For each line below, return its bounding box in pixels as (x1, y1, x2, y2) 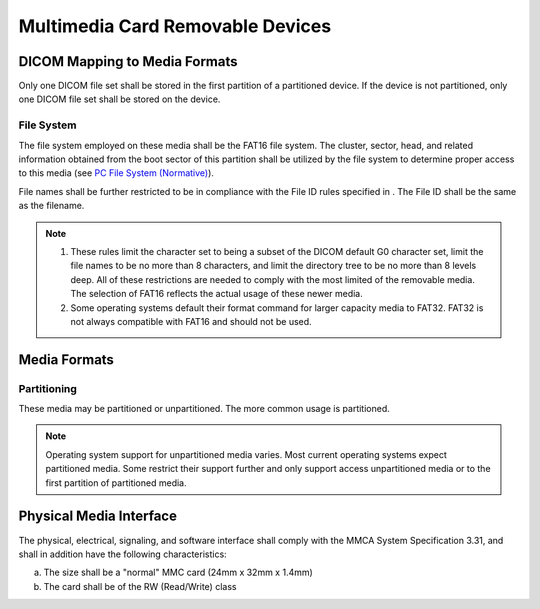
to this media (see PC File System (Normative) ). (18, 167, 215, 179)
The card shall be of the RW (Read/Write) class (43, 580, 237, 592)
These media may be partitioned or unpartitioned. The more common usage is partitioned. (18, 403, 390, 415)
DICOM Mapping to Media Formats (18, 53, 239, 70)
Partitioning (18, 381, 77, 395)
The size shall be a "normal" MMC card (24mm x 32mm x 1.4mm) (43, 566, 314, 579)
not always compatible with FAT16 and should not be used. (70, 315, 312, 327)
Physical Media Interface (18, 508, 177, 525)
